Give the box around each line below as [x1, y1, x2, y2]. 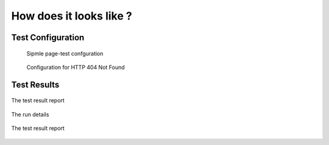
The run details [11, 110, 49, 118]
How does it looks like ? [11, 9, 132, 23]
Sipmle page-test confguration [26, 49, 104, 57]
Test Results [11, 79, 60, 90]
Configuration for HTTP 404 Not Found [26, 63, 125, 71]
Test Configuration [11, 32, 85, 43]
